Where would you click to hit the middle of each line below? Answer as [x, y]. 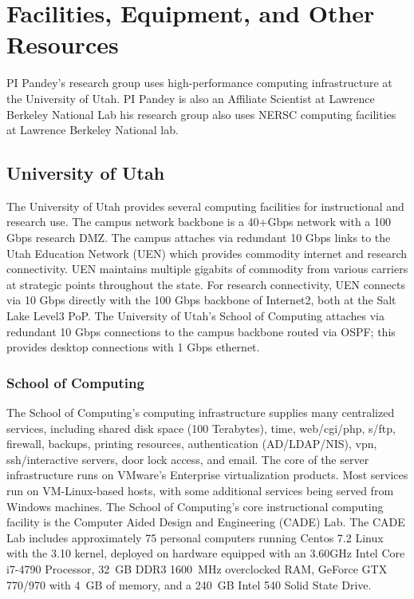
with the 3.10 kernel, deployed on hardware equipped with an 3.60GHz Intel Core [206, 553]
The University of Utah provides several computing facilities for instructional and [205, 206]
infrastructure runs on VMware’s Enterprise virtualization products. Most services [207, 475]
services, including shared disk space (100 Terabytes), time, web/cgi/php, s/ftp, [201, 428]
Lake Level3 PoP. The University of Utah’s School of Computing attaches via [195, 316]
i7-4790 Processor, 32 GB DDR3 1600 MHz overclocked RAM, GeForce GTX [197, 568]
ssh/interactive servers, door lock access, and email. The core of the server [188, 459]
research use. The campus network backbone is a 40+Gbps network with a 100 [199, 222]
